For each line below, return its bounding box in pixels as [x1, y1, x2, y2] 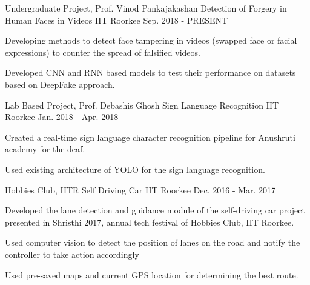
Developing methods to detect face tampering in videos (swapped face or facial [5, 34, 297, 47]
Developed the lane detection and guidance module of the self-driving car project [5, 204, 305, 216]
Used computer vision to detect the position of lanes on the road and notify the [5, 236, 300, 249]
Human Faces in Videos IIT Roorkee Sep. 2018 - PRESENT [5, 13, 228, 26]
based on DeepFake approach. [5, 78, 115, 90]
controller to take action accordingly [5, 247, 139, 260]
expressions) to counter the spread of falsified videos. [5, 45, 200, 58]
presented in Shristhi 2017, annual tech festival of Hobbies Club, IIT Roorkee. [5, 215, 294, 228]
